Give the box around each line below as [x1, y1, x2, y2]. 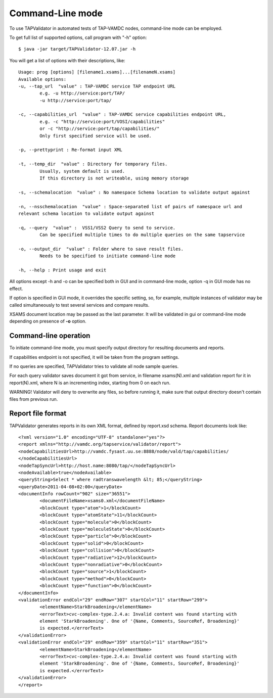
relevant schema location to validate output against [18, 210, 154, 216]
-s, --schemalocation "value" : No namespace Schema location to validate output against [18, 190, 250, 195]
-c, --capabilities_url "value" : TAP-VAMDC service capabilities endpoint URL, [18, 112, 226, 117]
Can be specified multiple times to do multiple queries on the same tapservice [39, 232, 245, 238]
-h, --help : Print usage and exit [18, 267, 107, 273]
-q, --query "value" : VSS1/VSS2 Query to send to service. [18, 225, 176, 230]
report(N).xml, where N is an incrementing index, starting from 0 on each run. [9, 380, 171, 386]
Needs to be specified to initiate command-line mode [39, 253, 176, 259]
